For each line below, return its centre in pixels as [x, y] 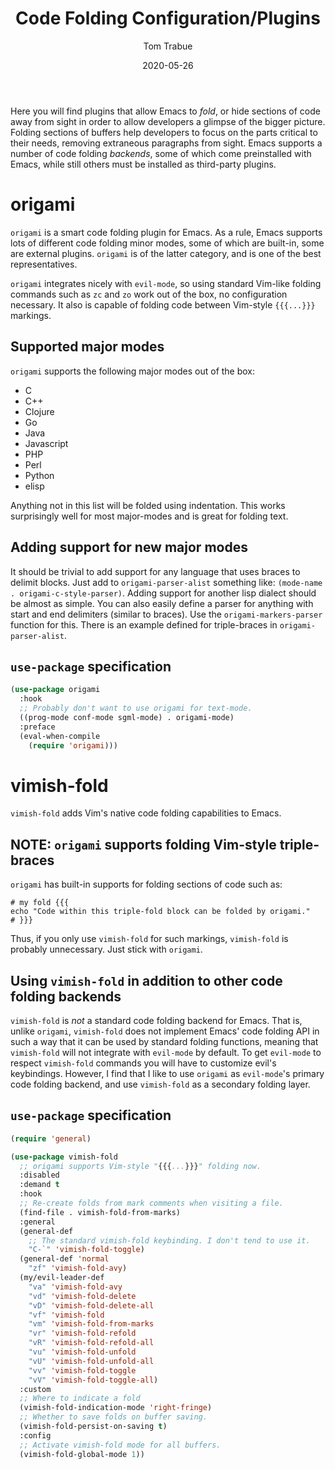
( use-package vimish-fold [64, 1157]
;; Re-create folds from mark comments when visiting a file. [151, 1203]
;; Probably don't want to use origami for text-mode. [136, 708]
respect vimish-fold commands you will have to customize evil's [143, 1063]
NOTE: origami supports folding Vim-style [143, 844]
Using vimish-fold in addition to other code [146, 980]
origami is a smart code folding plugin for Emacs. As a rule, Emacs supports [166, 232]
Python [39, 475]
